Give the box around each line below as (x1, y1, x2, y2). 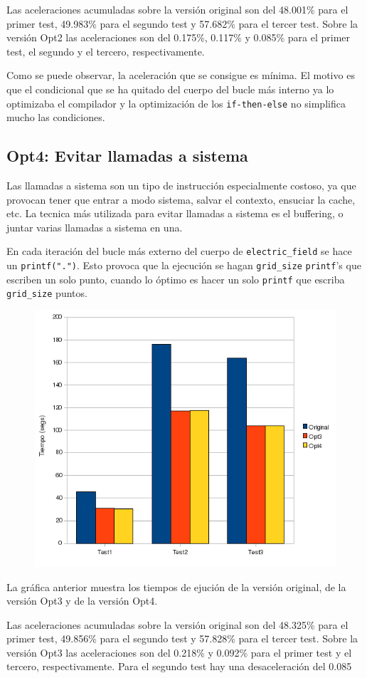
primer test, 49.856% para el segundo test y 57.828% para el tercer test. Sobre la (6, 631, 358, 646)
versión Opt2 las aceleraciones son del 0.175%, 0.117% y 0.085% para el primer (6, 30, 351, 45)
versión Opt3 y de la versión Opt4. (6, 593, 158, 608)
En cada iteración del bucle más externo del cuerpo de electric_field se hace (6, 244, 352, 259)
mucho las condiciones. (6, 110, 105, 125)
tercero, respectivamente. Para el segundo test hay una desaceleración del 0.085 (6, 659, 352, 674)
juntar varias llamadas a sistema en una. (6, 219, 183, 234)
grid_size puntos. (6, 286, 87, 301)
